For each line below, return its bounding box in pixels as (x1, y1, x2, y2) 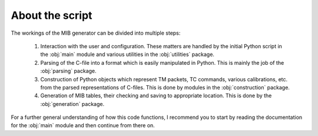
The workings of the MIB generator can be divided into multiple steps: (11, 29, 181, 37)
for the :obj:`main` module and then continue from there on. (11, 122, 155, 129)
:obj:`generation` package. (40, 100, 105, 107)
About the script (11, 9, 92, 22)
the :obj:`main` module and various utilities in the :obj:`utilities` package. (40, 51, 215, 58)
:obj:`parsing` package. (40, 68, 97, 75)
